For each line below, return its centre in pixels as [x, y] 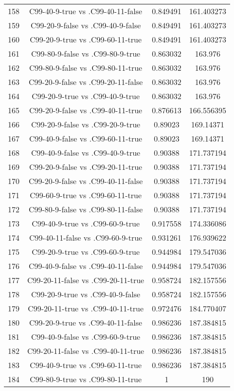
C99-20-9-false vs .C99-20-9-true [86, 124]
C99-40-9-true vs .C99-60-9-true [86, 223]
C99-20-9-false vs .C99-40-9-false [86, 25]
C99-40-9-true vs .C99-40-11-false [86, 11]
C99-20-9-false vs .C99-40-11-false [86, 181]
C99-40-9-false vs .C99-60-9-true [86, 337]
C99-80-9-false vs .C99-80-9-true [86, 53]
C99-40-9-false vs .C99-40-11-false [86, 266]
